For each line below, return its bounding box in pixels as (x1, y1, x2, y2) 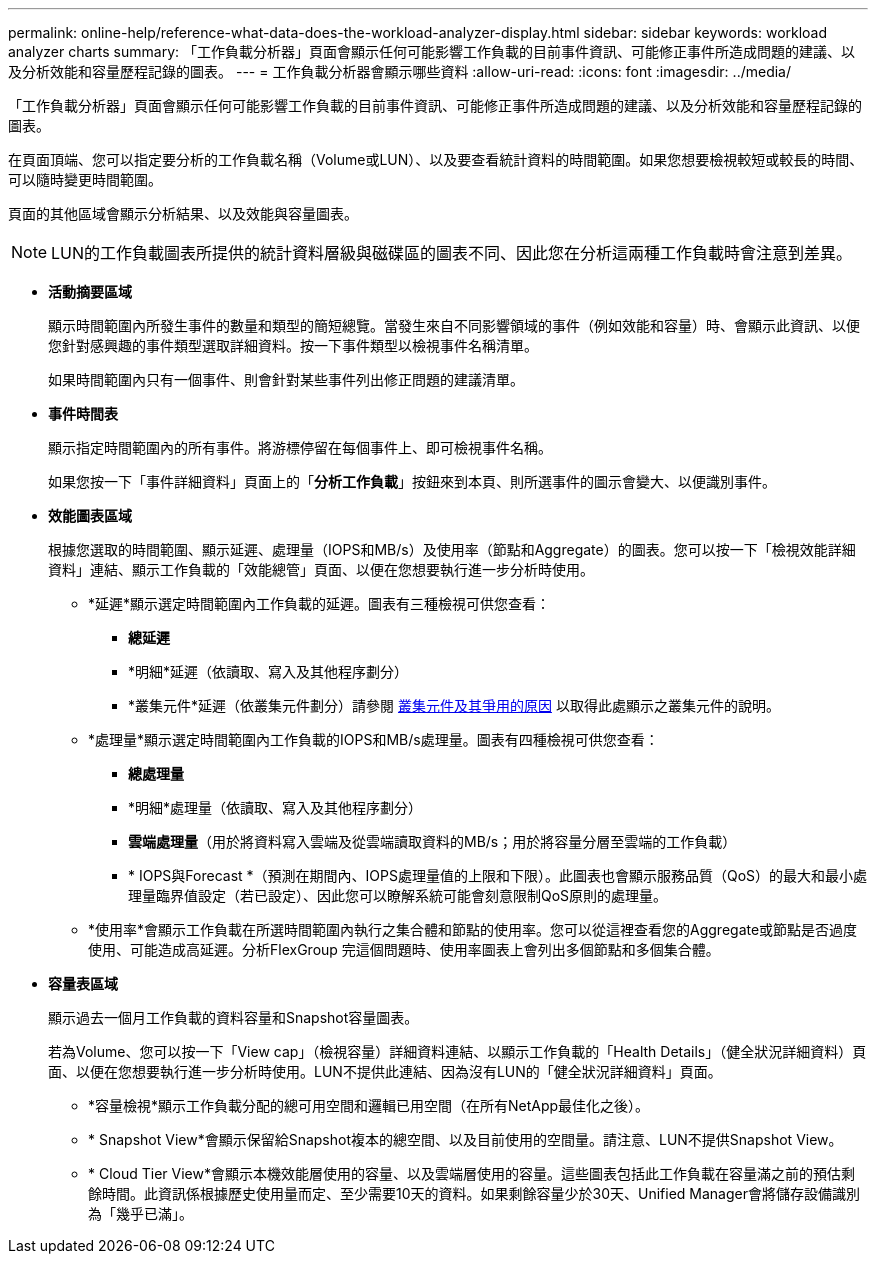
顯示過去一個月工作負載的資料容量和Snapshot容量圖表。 (48, 1009, 419, 1026)
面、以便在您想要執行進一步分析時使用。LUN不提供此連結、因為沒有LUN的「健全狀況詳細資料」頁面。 (48, 1063, 722, 1080)
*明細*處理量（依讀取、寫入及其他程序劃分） (128, 799, 423, 816)
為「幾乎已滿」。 (88, 1205, 193, 1222)
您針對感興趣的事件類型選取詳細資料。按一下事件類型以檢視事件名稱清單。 (48, 337, 538, 354)
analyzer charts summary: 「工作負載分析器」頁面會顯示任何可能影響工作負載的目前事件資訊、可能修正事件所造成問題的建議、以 (8, 43, 855, 60)
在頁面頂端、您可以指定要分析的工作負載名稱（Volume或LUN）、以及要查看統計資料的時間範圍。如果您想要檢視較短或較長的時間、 (8, 151, 864, 168)
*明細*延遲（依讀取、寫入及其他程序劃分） (128, 663, 409, 680)
